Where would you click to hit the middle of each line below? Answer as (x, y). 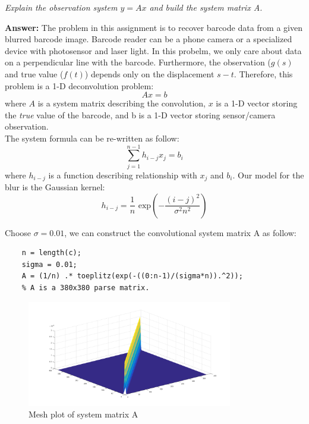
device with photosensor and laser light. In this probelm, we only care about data (153, 50)
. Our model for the (268, 175)
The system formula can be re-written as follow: (92, 138)
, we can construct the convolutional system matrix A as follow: (180, 232)
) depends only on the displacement (149, 73)
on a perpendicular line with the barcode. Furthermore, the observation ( (138, 62)
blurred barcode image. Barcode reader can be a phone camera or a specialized (149, 39)
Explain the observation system (61, 7)
